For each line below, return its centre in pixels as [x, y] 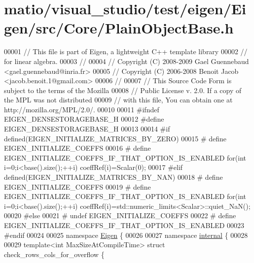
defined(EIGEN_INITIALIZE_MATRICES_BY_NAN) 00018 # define [113, 177]
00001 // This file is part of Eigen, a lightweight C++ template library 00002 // [126, 51]
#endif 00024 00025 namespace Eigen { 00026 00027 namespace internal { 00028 [126, 235]
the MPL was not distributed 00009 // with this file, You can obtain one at [118, 100]
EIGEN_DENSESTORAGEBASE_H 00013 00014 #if [87, 129]
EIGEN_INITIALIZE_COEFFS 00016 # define [77, 148]
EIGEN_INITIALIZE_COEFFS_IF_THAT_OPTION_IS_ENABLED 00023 [124, 225]
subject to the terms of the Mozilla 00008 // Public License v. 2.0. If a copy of [123, 90]
